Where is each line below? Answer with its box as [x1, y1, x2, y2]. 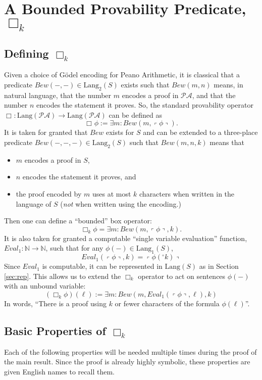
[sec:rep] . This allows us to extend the [4, 270, 121, 281]
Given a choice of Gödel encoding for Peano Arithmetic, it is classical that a [4, 69, 240, 80]
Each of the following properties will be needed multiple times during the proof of [4, 346, 257, 357]
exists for [106, 127, 134, 137]
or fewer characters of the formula [115, 298, 220, 308]
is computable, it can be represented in [42, 261, 163, 271]
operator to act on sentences [138, 270, 226, 281]
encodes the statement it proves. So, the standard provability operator [36, 100, 253, 110]
